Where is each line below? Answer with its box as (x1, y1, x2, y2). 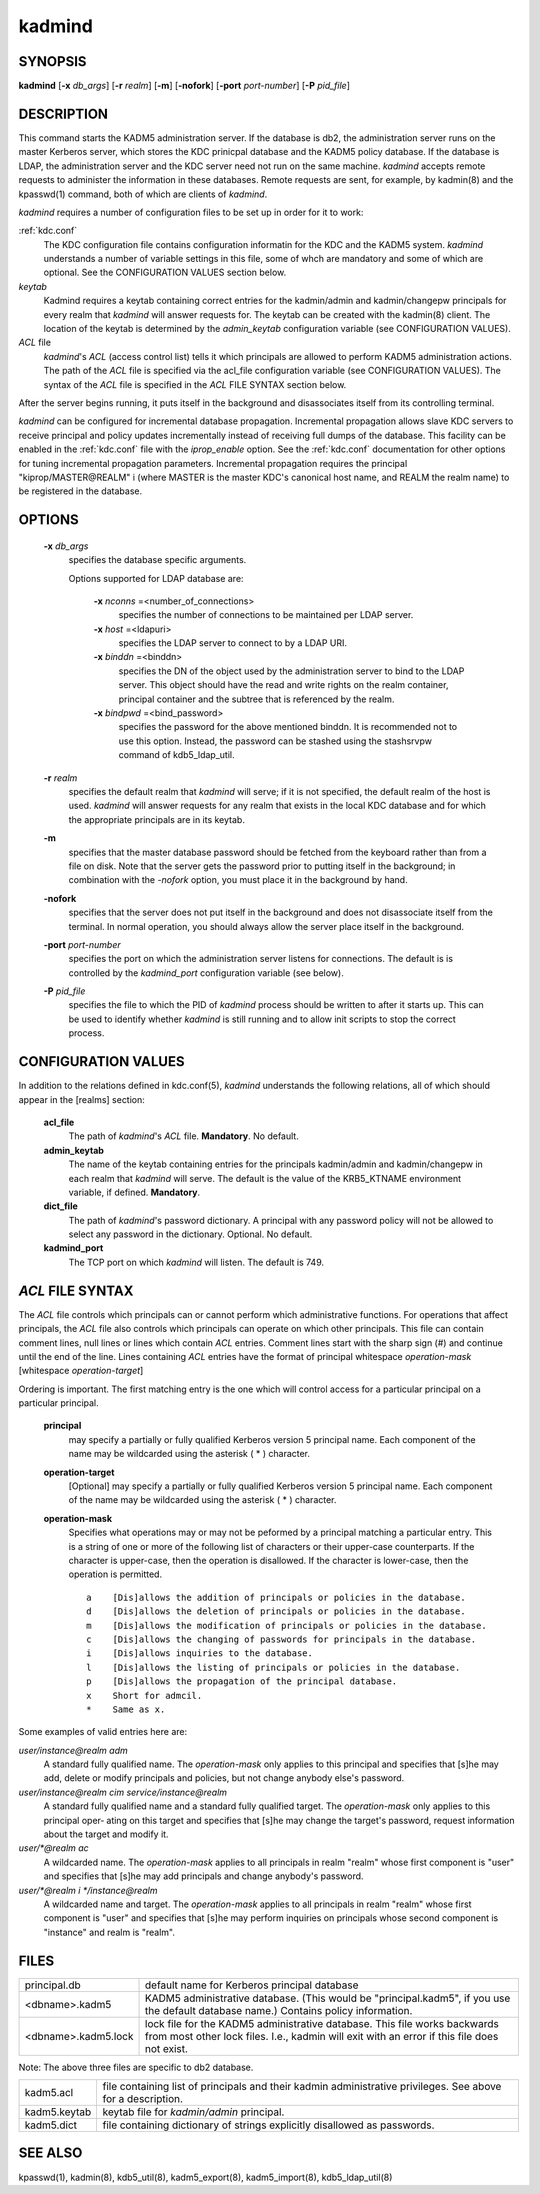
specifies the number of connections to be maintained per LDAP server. (118, 609, 414, 621)
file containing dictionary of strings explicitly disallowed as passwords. (102, 2118, 435, 2132)
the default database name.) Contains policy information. (145, 2003, 413, 2017)
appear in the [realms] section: (18, 1093, 145, 1105)
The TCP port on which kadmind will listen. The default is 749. (68, 1256, 325, 1268)
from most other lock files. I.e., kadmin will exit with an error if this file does (145, 2029, 499, 2043)
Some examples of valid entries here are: (18, 1726, 188, 1738)
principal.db (24, 1978, 82, 1992)
